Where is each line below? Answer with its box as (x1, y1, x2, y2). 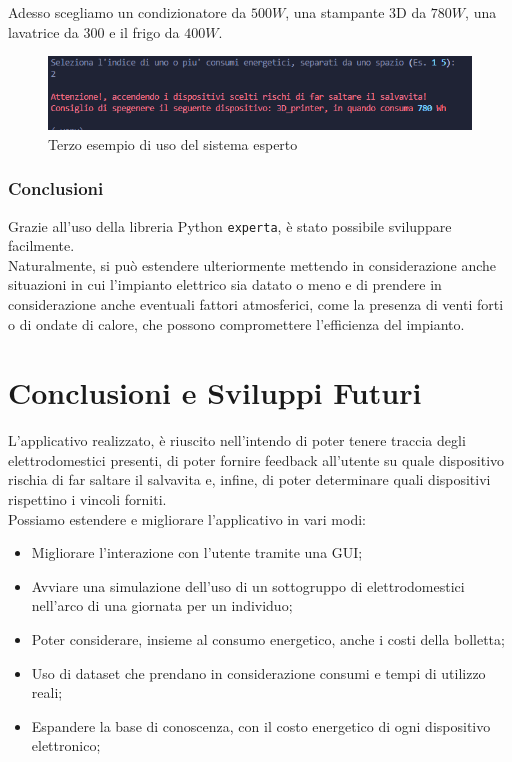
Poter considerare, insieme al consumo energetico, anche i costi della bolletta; (31, 629, 505, 649)
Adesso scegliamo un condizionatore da (8, 2, 247, 22)
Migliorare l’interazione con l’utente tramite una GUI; (31, 542, 363, 563)
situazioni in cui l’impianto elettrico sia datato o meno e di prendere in (8, 274, 442, 295)
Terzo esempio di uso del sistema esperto (48, 133, 298, 154)
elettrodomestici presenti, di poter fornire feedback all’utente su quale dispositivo (8, 449, 505, 470)
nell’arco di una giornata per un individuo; (31, 595, 293, 616)
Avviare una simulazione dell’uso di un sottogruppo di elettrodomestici (31, 575, 465, 596)
